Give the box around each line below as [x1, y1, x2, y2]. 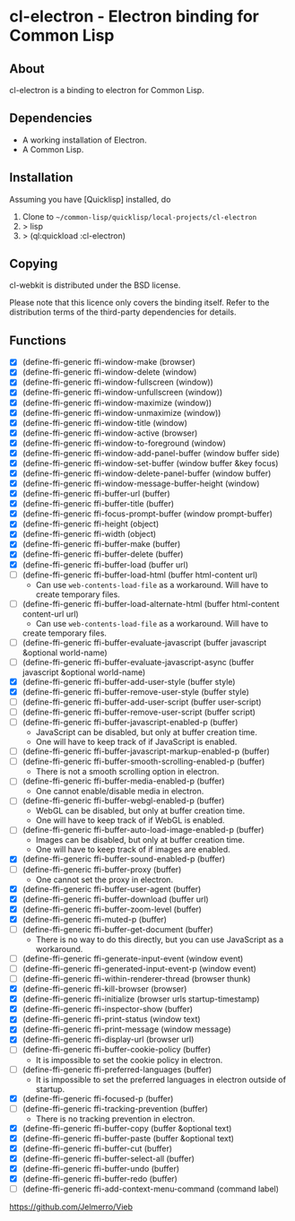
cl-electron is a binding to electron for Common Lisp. [9, 85, 204, 95]
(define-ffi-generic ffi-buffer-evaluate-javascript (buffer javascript [22, 636, 267, 647]
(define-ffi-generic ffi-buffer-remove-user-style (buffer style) [22, 686, 249, 697]
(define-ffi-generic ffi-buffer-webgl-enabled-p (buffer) [22, 795, 225, 806]
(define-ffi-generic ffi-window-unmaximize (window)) [22, 407, 221, 418]
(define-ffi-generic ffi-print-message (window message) [22, 1024, 231, 1035]
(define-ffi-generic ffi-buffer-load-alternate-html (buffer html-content [22, 598, 280, 609]
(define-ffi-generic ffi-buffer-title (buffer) [22, 498, 175, 509]
